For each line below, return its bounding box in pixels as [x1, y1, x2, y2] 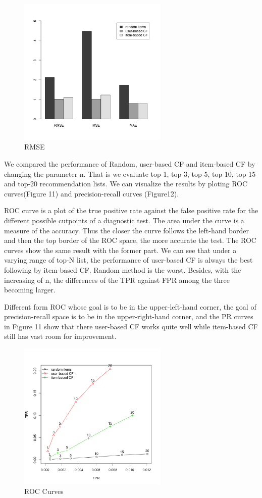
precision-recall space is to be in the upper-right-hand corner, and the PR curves [4, 311, 253, 322]
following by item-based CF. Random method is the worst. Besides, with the [4, 264, 241, 275]
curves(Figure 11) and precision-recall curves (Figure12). [4, 188, 179, 198]
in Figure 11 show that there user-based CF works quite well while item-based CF [4, 321, 258, 331]
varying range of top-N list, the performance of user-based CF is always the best [4, 255, 253, 265]
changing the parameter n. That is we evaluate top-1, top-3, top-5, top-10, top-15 [4, 168, 256, 179]
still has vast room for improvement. [4, 331, 117, 341]
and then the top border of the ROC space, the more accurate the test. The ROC [4, 235, 256, 245]
